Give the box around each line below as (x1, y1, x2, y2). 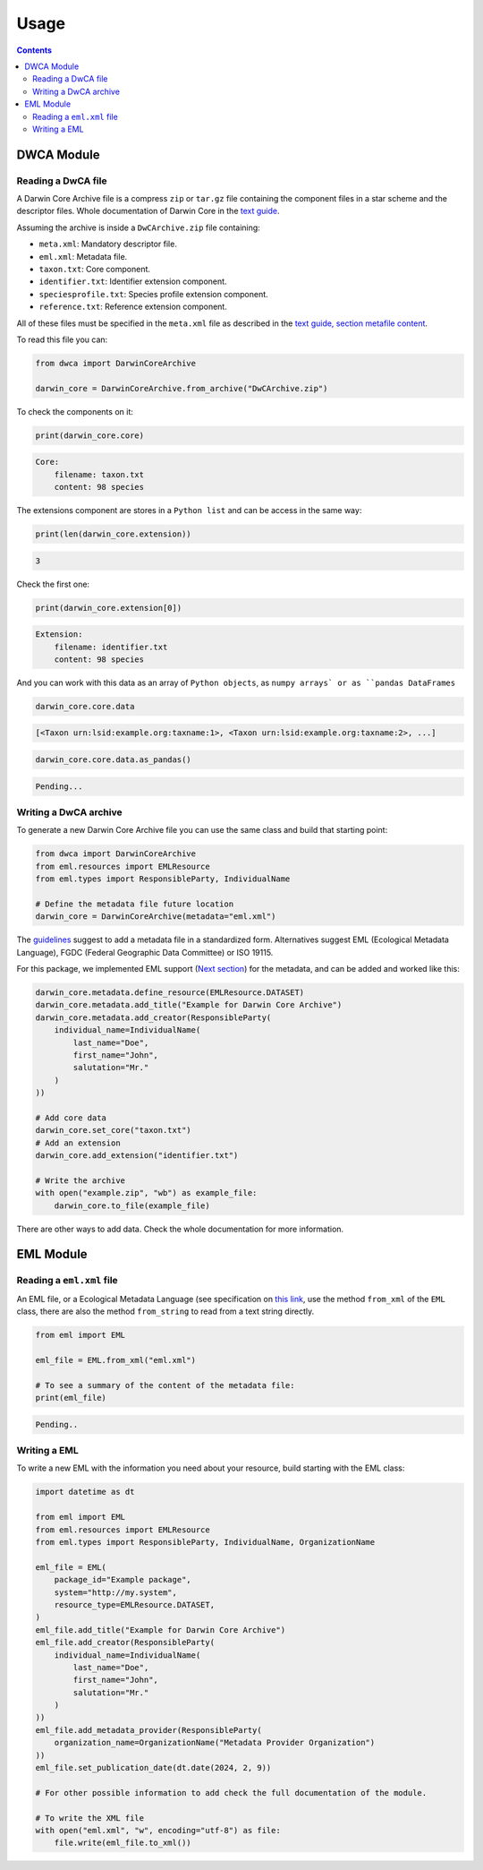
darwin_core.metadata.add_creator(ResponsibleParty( (35, 1012, 272, 1023)
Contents (16, 45, 53, 56)
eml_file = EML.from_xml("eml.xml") (35, 1355, 197, 1365)
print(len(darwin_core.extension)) (35, 529, 191, 539)
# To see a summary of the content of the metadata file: (35, 1380, 295, 1390)
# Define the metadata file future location (35, 898, 234, 909)
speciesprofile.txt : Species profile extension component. (38, 288, 268, 299)
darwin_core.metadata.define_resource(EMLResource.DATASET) (35, 988, 305, 998)
